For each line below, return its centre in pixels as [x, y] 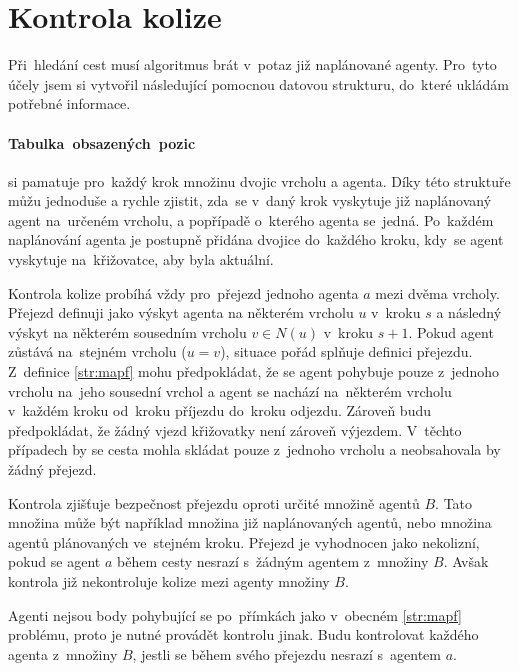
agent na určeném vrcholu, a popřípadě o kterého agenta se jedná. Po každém [251, 219]
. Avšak [466, 561]
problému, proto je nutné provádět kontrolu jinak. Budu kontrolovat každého [243, 634]
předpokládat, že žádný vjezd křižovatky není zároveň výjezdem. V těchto [235, 429]
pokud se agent [54, 561]
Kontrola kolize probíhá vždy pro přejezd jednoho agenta [183, 292]
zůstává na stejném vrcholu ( [97, 351]
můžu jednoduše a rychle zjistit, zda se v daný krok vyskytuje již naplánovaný [250, 200]
